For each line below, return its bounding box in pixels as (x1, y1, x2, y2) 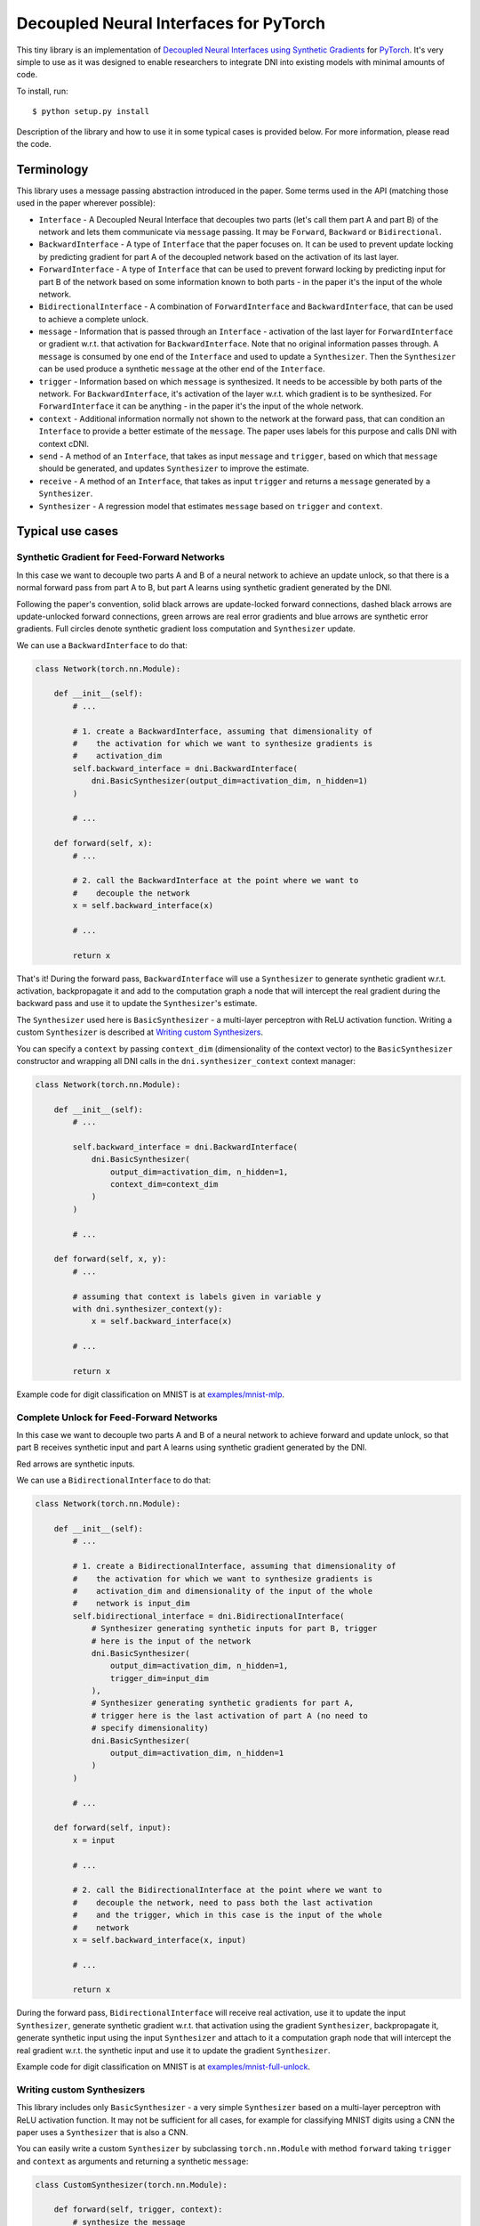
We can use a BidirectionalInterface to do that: (16, 1475, 212, 1486)
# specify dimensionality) (91, 1723, 209, 1734)
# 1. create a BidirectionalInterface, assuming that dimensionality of (72, 1561, 396, 1572)
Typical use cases (16, 524, 119, 539)
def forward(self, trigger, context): (53, 2205, 223, 2214)
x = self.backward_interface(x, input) (72, 1935, 246, 1945)
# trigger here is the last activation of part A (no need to (91, 1710, 369, 1720)
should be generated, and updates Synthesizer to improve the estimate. (38, 463, 309, 474)
